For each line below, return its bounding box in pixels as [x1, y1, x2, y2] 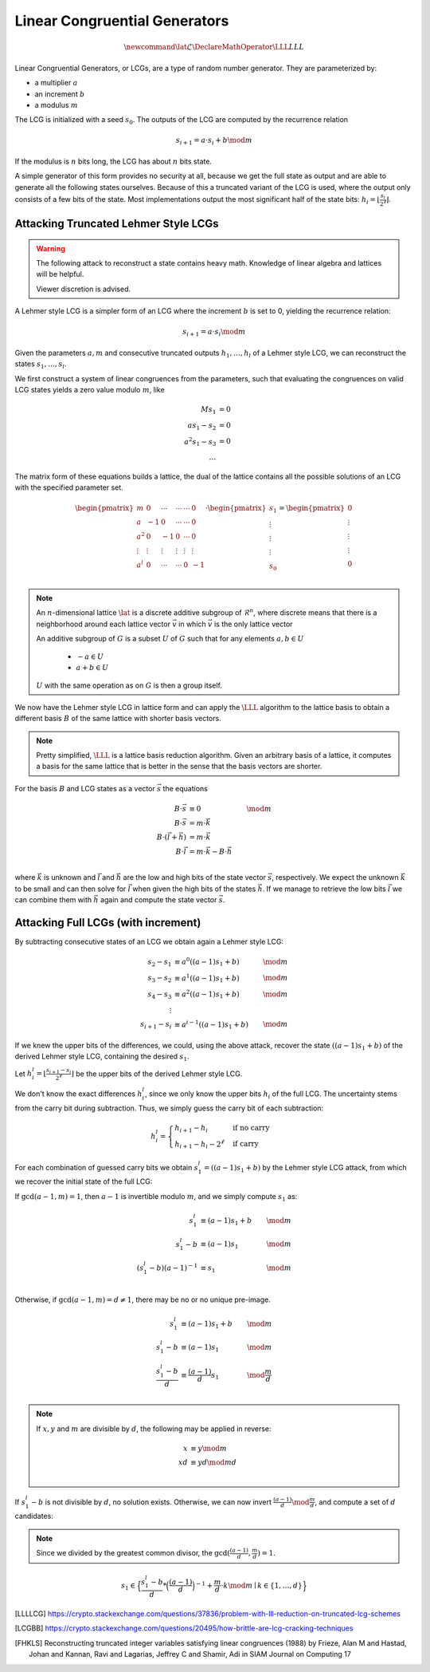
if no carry [232, 1123, 270, 1132]
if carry [232, 1139, 259, 1149]
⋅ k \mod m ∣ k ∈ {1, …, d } [221, 1580, 303, 1590]
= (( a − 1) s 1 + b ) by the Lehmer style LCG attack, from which [203, 1162, 408, 1174]
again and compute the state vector [100, 895, 217, 905]
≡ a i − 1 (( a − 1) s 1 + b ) [174, 1018, 248, 1031]
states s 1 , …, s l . [14, 359, 67, 371]
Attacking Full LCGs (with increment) [14, 916, 201, 929]
